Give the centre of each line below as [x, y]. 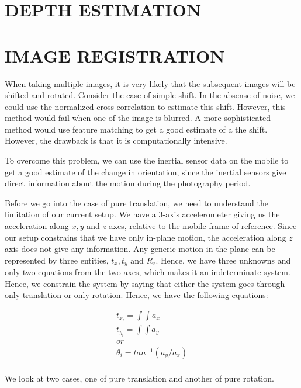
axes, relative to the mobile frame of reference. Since [203, 226]
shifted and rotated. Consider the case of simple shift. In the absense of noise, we [150, 95]
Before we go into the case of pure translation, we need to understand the [136, 202]
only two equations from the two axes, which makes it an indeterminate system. [148, 272]
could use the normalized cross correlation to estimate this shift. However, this [145, 106]
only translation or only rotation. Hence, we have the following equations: [136, 295]
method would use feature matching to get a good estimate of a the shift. [136, 129]
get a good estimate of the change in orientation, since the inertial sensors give [146, 172]
